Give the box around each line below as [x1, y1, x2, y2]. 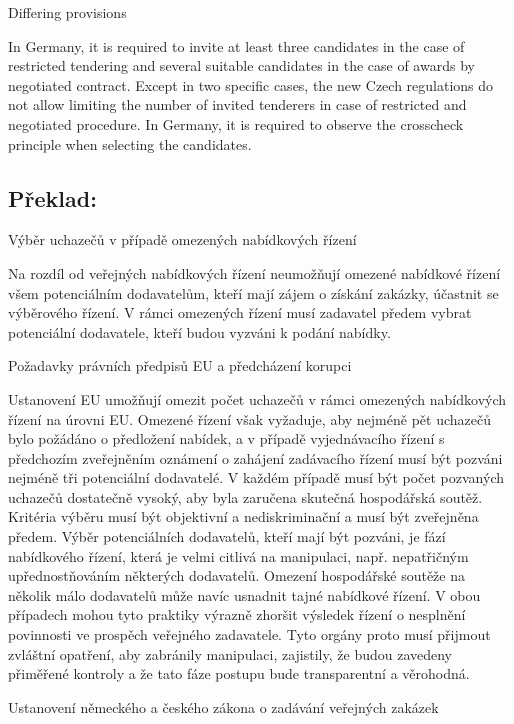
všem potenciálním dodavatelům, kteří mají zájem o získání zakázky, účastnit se [8, 282, 499, 303]
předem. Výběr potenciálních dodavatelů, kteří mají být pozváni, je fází [8, 526, 446, 547]
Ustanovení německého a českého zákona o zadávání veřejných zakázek [8, 696, 439, 717]
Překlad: [8, 182, 97, 213]
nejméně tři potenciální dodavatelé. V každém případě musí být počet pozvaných [8, 467, 504, 488]
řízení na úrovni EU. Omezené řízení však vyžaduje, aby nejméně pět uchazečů [8, 408, 491, 429]
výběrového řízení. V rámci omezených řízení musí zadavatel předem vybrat [8, 302, 472, 323]
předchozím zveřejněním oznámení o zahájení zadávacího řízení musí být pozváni [8, 447, 503, 468]
